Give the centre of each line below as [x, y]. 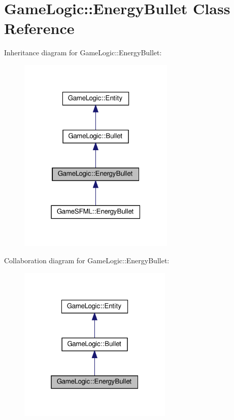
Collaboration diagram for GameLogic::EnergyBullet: [87, 260]
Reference [39, 28]
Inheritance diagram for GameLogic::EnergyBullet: [83, 52]
